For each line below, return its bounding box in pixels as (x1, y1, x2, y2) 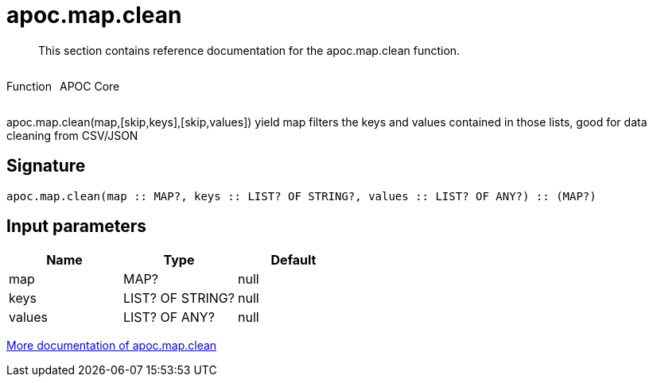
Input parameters (6, 216, 147, 237)
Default (270, 252, 317, 269)
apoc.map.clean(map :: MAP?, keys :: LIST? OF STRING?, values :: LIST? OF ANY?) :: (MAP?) (6, 189, 597, 203)
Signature (6, 156, 86, 176)
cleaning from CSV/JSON (6, 128, 138, 142)
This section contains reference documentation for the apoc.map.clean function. (38, 43, 461, 57)
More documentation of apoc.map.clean (6, 339, 217, 353)
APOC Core (59, 79, 120, 93)
